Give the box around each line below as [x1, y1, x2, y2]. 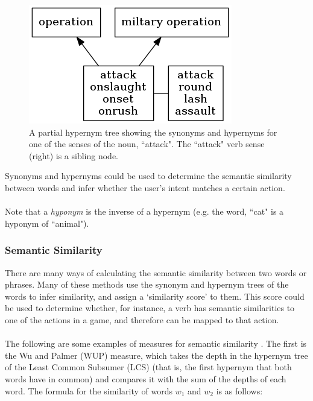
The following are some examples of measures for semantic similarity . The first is [5, 337, 307, 350]
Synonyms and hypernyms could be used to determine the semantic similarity [5, 169, 292, 182]
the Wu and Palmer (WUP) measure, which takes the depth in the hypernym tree [5, 349, 308, 361]
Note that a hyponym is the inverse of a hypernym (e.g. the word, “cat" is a [5, 205, 284, 218]
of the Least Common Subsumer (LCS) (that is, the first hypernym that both [5, 361, 292, 373]
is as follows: [216, 384, 263, 397]
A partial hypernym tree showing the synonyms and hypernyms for [29, 125, 277, 138]
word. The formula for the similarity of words [5, 384, 173, 397]
